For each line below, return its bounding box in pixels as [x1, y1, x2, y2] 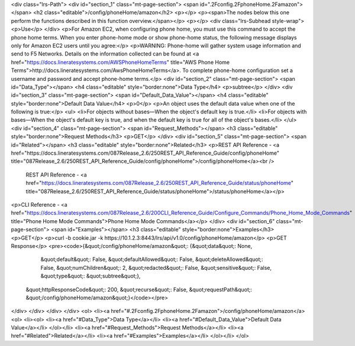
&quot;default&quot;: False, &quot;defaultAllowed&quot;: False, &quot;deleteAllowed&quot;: [40, 256, 263, 263]
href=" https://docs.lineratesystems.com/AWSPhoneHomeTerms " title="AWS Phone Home [11, 58, 230, 66]
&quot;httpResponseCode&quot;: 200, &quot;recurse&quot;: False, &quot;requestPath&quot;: [25, 286, 253, 293]
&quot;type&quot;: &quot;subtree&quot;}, [40, 272, 141, 280]
